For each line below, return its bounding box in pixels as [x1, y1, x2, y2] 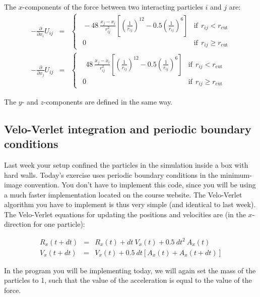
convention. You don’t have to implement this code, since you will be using [24, 179, 256, 190]
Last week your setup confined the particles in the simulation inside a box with [4, 159, 248, 170]
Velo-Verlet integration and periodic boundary [4, 121, 251, 136]
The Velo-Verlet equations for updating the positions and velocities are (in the [4, 209, 246, 219]
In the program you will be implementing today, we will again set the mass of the [4, 265, 256, 275]
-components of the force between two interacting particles [22, 2, 203, 12]
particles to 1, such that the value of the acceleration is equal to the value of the [4, 275, 252, 285]
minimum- [220, 169, 252, 180]
